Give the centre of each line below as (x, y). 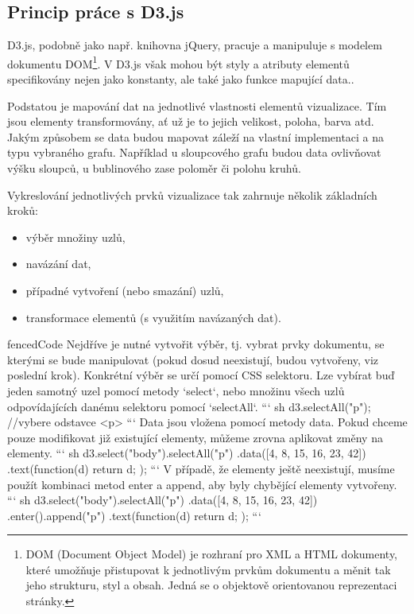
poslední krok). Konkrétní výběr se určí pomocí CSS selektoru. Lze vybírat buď (201, 375)
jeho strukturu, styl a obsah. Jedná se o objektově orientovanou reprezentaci (211, 585)
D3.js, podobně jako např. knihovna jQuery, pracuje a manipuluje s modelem (195, 45)
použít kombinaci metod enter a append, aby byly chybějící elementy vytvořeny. (202, 484)
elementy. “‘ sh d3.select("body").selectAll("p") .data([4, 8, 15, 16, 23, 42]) (187, 453)
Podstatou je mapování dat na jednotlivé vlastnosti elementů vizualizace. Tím (197, 105)
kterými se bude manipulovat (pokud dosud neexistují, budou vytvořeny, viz (193, 359)
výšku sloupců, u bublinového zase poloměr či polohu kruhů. (154, 168)
